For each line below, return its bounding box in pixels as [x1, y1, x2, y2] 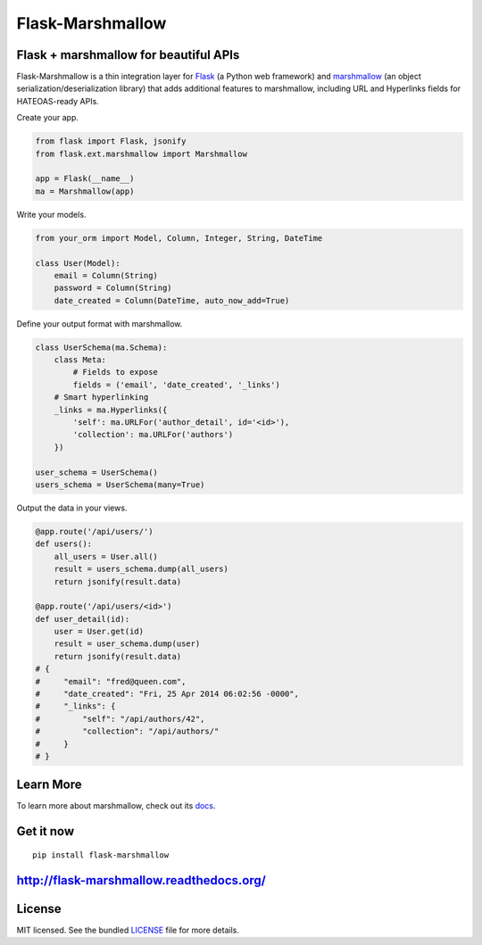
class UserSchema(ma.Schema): [35, 342, 168, 352]
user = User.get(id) [54, 626, 145, 637]
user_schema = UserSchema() [35, 467, 158, 477]
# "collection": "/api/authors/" [35, 726, 220, 736]
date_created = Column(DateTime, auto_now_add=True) [54, 295, 290, 305]
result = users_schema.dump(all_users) [54, 564, 229, 575]
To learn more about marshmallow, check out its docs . [16, 800, 216, 811]
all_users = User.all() [54, 551, 158, 561]
